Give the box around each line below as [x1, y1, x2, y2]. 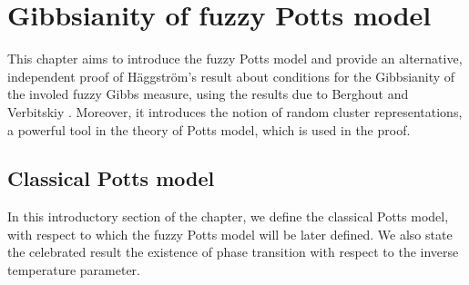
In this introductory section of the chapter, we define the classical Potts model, [7, 207, 449, 226]
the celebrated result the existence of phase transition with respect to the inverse [7, 242, 459, 261]
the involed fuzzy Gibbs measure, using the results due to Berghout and [7, 84, 409, 103]
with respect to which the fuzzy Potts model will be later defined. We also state [7, 224, 453, 243]
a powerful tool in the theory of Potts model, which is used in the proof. [7, 120, 411, 139]
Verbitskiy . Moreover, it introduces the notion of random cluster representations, [7, 102, 463, 121]
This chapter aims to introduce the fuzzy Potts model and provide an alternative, [7, 49, 463, 68]
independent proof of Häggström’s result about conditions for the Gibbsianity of [7, 66, 455, 85]
